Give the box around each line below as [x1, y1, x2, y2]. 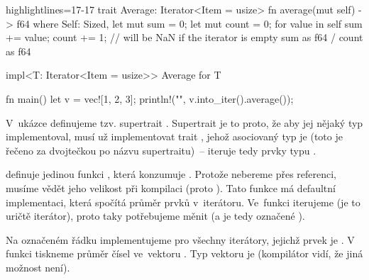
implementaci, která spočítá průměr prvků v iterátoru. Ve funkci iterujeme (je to [6, 194, 360, 209]
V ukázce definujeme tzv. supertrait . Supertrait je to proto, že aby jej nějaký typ [6, 115, 363, 130]
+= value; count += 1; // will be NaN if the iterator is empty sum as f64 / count [6, 30, 363, 45]
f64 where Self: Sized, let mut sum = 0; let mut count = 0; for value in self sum [16, 16, 363, 30]
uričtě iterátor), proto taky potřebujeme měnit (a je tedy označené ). [6, 208, 305, 223]
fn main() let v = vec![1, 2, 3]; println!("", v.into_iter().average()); [6, 91, 294, 106]
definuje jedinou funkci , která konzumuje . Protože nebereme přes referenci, [6, 167, 337, 181]
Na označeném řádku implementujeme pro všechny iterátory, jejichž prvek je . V [6, 232, 355, 247]
